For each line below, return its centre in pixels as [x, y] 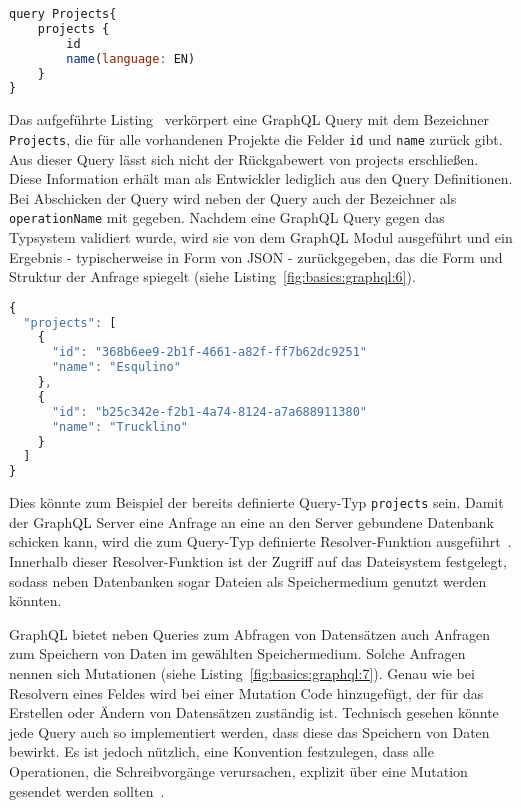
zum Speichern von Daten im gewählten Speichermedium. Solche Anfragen [237, 653]
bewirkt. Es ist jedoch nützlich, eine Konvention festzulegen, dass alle [221, 751]
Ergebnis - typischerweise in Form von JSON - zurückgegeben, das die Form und [256, 256]
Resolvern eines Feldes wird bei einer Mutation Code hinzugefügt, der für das [246, 692]
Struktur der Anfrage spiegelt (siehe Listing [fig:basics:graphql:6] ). [212, 276]
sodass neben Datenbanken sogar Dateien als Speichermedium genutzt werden [248, 580]
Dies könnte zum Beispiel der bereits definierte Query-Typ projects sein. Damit [256, 502]
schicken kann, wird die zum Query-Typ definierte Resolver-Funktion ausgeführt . [260, 541]
